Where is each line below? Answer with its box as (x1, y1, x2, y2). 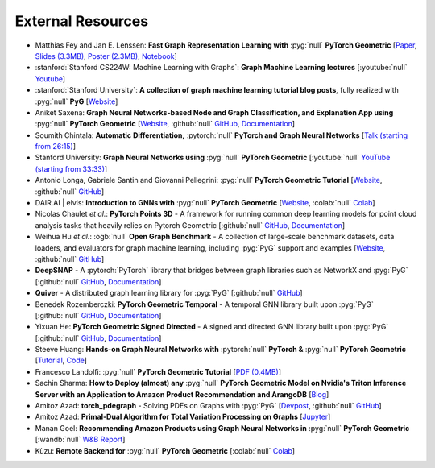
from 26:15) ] (35, 142, 77, 151)
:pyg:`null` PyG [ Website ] (35, 97, 118, 106)
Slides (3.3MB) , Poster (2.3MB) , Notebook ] (35, 51, 177, 60)
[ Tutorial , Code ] (35, 355, 88, 366)
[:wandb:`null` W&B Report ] (35, 435, 126, 445)
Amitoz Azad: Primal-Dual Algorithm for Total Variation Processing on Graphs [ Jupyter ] (35, 412, 331, 422)
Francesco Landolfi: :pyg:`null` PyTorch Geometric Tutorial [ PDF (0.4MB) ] (35, 367, 282, 376)
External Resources (14, 12, 149, 30)
